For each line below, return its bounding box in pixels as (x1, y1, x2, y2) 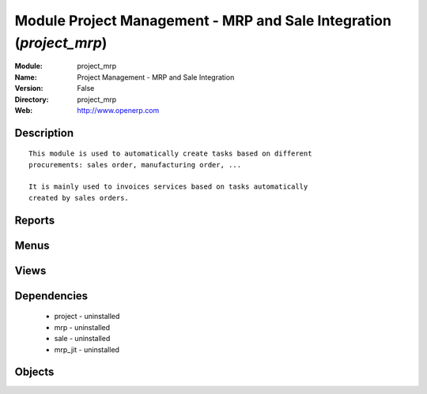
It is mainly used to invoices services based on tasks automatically (28, 182, 308, 191)
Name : (14, 72, 37, 82)
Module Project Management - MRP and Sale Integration (14, 12, 391, 29)
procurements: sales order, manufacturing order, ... (28, 160, 241, 169)
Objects (14, 366, 55, 379)
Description (14, 126, 74, 140)
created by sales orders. (28, 193, 130, 202)
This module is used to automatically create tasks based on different (28, 149, 312, 158)
